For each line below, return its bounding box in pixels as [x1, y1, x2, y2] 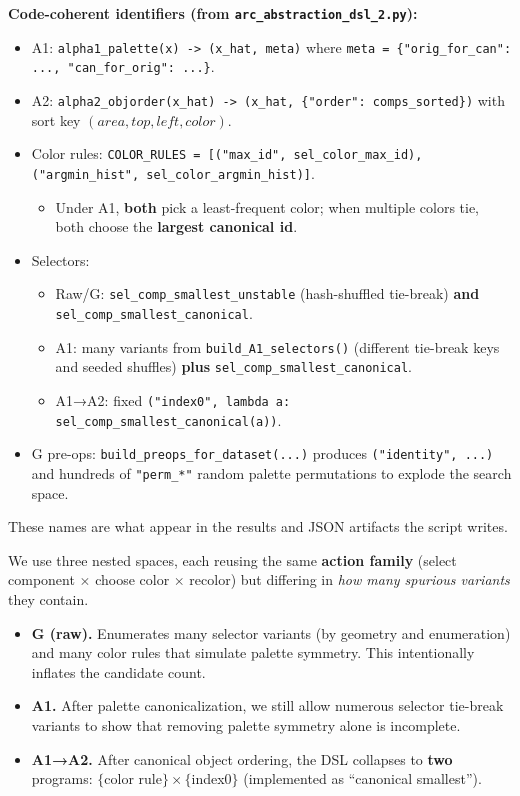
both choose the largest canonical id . [55, 216, 298, 237]
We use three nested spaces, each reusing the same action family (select [8, 549, 457, 570]
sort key [31, 109, 81, 130]
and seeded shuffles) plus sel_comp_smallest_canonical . [55, 356, 413, 377]
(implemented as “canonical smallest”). [243, 768, 482, 789]
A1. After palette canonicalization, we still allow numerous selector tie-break [31, 695, 504, 716]
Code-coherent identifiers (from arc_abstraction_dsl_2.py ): [8, 3, 418, 23]
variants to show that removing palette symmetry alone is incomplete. [31, 714, 461, 735]
